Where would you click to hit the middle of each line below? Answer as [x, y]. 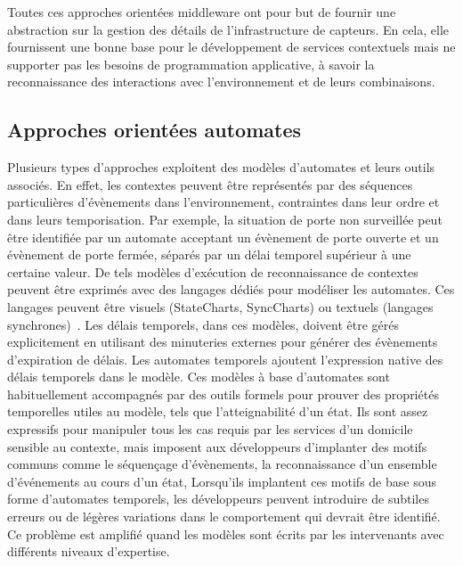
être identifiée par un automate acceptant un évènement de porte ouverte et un [223, 237]
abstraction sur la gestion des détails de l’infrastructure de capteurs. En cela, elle [228, 29]
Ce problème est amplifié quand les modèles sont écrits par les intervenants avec [226, 533]
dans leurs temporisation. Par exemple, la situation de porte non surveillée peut [225, 219]
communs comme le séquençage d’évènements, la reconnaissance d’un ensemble [222, 464]
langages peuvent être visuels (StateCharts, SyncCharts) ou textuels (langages [220, 306]
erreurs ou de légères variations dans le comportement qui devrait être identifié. [224, 517]
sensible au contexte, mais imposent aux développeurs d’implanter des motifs [217, 446]
